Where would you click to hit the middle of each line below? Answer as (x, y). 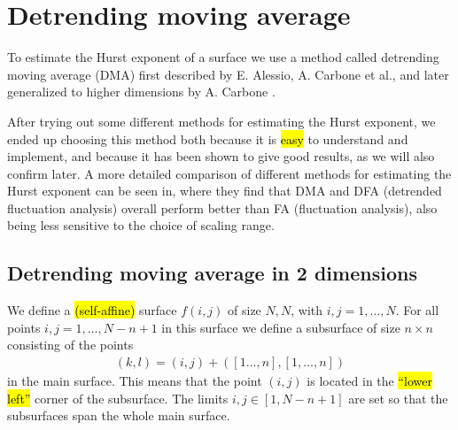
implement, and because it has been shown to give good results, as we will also (221, 156)
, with (307, 310)
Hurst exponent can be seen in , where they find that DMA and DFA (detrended (225, 191)
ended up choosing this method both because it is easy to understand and (208, 138)
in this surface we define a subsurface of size (281, 327)
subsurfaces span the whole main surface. (119, 415)
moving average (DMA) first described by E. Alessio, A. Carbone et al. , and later (228, 74)
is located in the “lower (369, 381)
